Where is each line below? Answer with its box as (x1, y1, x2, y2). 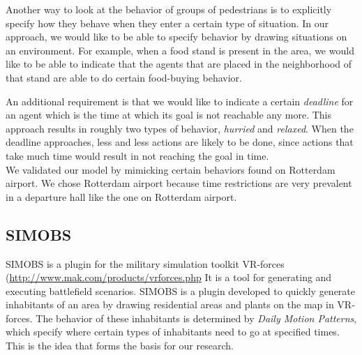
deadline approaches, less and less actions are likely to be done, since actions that (6, 135, 354, 149)
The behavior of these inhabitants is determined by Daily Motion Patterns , (36, 310, 357, 325)
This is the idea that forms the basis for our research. (6, 338, 234, 353)
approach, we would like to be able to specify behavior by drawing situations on (6, 29, 347, 44)
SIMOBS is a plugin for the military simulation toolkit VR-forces (6, 256, 285, 271)
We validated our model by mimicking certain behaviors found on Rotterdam (6, 162, 335, 176)
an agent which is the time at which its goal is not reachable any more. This (6, 107, 331, 122)
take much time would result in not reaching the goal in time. (6, 148, 269, 163)
